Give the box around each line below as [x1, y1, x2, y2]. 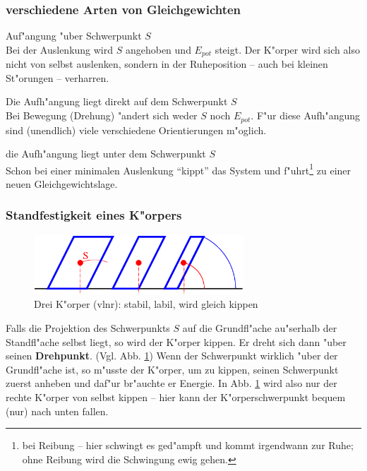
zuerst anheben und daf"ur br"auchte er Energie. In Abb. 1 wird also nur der [6, 376, 337, 390]
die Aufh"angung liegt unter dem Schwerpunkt [6, 146, 206, 161]
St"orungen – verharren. [6, 70, 109, 85]
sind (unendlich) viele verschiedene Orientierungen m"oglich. [6, 122, 267, 137]
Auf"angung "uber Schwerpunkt [6, 28, 142, 43]
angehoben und [125, 42, 191, 56]
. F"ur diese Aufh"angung [251, 108, 361, 123]
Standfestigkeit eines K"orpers [6, 206, 182, 224]
